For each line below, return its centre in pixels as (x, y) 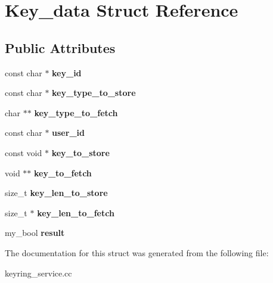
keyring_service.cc (38, 273)
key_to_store (80, 152)
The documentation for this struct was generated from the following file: (137, 252)
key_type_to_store (94, 93)
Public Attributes (60, 47)
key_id (67, 72)
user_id (68, 133)
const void (24, 152)
